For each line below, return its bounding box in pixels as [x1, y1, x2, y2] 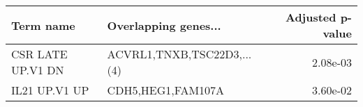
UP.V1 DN [11, 62, 64, 78]
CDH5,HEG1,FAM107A [107, 82, 225, 98]
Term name [11, 17, 75, 33]
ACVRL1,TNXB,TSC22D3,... [107, 46, 252, 62]
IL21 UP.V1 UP [11, 82, 89, 98]
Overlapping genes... [107, 17, 221, 33]
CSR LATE [11, 46, 68, 62]
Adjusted [285, 9, 336, 25]
